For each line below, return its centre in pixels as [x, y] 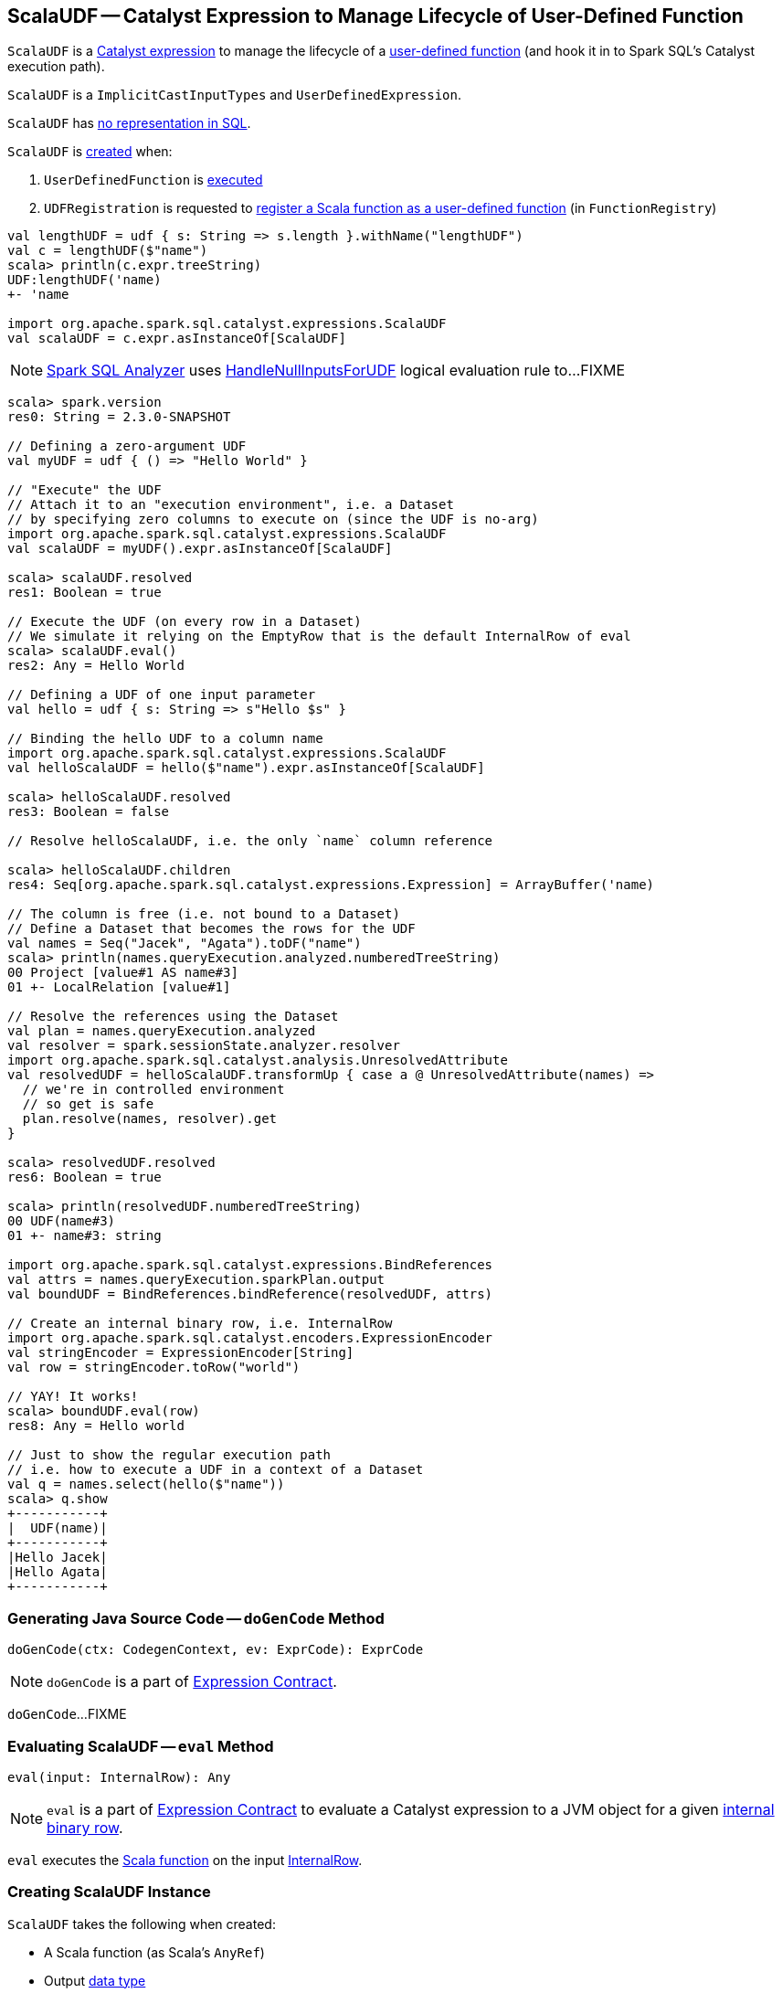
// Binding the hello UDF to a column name [165, 739]
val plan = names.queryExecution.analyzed [162, 1031]
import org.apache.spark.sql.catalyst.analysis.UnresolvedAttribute [258, 1060]
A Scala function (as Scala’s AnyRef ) [154, 1952]
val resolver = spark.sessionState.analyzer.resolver [204, 1046]
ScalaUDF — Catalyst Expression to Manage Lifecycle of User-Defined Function [375, 16]
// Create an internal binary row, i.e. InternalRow [200, 1324]
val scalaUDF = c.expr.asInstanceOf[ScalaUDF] [177, 339]
